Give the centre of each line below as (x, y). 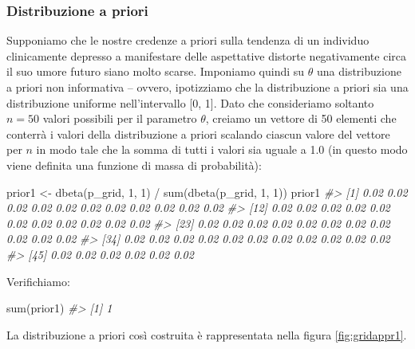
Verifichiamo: (38, 281)
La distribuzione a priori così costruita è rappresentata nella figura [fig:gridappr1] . (207, 334)
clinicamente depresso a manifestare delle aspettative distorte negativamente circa (206, 55)
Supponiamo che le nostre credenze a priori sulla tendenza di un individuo (188, 40)
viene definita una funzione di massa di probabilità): (134, 165)
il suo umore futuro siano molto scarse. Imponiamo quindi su (156, 71)
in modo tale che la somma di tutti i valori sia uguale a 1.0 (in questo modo (222, 149)
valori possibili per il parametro (120, 118)
